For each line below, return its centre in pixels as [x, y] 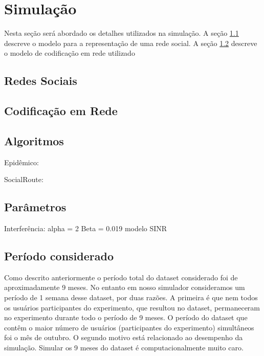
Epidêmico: [21, 162]
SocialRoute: [24, 179]
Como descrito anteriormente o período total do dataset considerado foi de [121, 277]
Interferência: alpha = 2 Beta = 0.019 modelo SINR [86, 228]
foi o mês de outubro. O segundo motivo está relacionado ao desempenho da [124, 337]
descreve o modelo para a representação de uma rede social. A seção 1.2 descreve [131, 43]
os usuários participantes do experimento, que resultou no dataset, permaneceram [132, 307]
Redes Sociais [41, 81]
